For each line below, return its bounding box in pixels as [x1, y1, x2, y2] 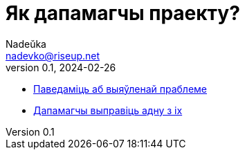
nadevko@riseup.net [6, 49, 100, 62]
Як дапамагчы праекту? [6, 1, 240, 25]
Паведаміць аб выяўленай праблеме [33, 82, 207, 95]
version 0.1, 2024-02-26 [6, 61, 116, 73]
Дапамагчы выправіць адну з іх [33, 104, 183, 116]
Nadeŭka [6, 37, 46, 50]
